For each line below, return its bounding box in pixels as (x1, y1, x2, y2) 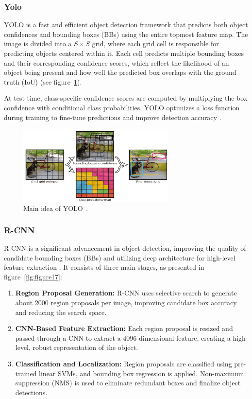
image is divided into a (4, 38, 72, 49)
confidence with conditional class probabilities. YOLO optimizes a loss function (4, 102, 240, 112)
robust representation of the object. (33, 342, 138, 352)
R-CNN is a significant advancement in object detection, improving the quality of (4, 243, 246, 253)
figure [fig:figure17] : (4, 271, 62, 281)
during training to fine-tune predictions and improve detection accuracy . (4, 112, 221, 122)
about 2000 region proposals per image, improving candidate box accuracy (15, 297, 237, 308)
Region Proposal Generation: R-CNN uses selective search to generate (15, 288, 237, 298)
